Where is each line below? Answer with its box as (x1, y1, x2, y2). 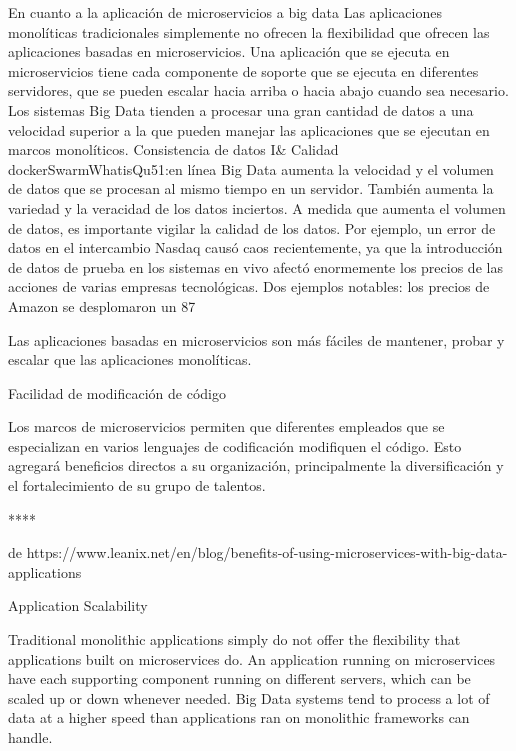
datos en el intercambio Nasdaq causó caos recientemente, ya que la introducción (8, 237, 503, 258)
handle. (8, 727, 53, 747)
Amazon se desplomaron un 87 (8, 295, 196, 316)
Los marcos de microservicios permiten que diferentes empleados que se (8, 416, 445, 437)
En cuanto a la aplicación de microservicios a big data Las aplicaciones (8, 2, 442, 22)
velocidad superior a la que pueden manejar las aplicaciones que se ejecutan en (8, 119, 490, 140)
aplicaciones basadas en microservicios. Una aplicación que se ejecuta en (8, 41, 450, 62)
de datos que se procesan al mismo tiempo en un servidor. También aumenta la (8, 178, 494, 199)
